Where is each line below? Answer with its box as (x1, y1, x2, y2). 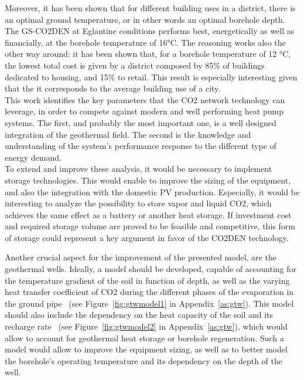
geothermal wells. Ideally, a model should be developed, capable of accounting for (5, 263, 297, 275)
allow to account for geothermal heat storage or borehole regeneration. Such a (5, 331, 284, 344)
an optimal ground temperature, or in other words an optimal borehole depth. (5, 13, 285, 25)
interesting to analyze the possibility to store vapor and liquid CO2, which (5, 197, 272, 209)
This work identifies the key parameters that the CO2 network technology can (5, 93, 285, 106)
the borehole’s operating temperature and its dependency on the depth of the (5, 354, 283, 367)
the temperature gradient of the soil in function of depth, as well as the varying (5, 274, 290, 286)
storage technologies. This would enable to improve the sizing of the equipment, (5, 174, 291, 186)
